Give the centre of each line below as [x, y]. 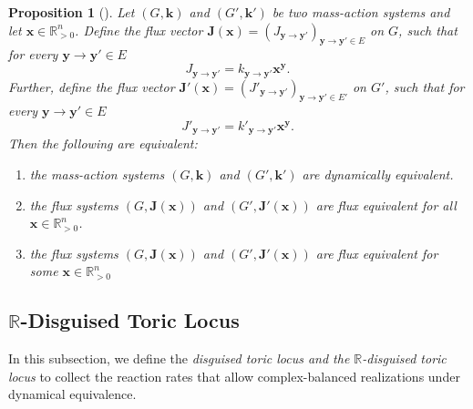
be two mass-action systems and [361, 12]
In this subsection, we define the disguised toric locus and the [179, 358]
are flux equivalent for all [386, 204]
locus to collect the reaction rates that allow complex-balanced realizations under [234, 376]
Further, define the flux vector [92, 86]
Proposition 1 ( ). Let [72, 12]
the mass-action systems [97, 174]
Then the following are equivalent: [103, 143]
